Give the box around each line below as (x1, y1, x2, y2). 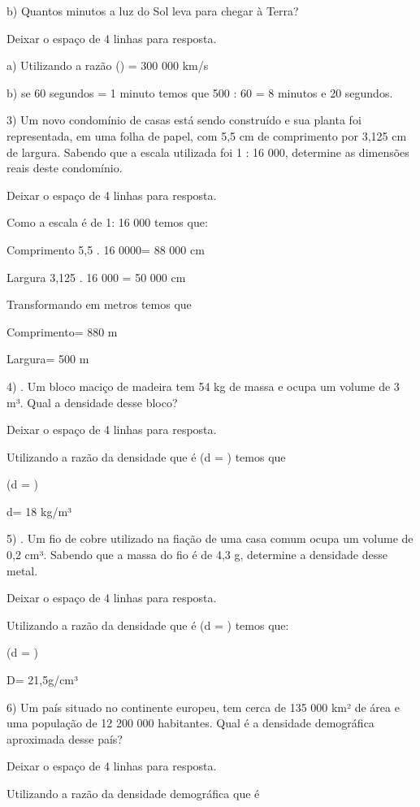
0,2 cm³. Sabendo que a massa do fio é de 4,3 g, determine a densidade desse (6, 546, 388, 563)
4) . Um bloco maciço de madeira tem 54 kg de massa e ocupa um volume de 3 (6, 377, 400, 394)
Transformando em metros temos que (6, 296, 192, 313)
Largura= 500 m (6, 350, 89, 367)
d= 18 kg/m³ (6, 502, 72, 519)
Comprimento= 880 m (6, 323, 118, 340)
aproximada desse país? (6, 730, 123, 747)
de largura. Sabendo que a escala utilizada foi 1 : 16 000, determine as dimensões (6, 143, 409, 160)
